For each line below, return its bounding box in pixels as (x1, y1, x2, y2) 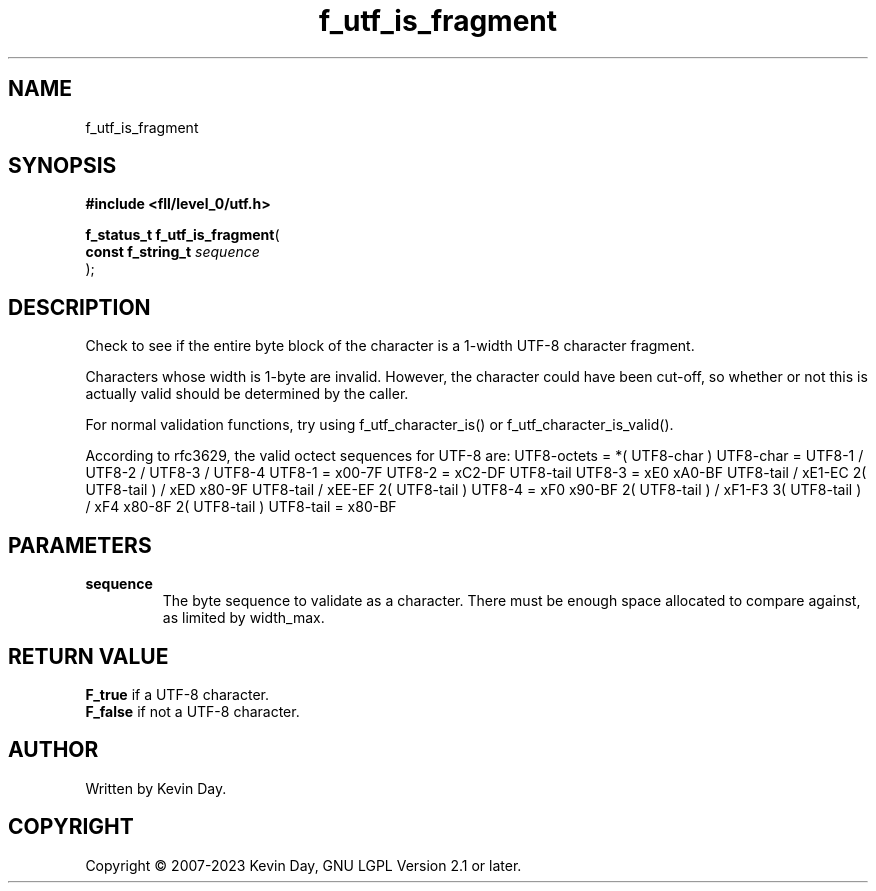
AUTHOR (8, 737, 99, 763)
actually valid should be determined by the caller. (85, 385, 409, 403)
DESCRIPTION (8, 294, 151, 320)
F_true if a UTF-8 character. (85, 685, 269, 703)
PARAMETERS (8, 532, 152, 558)
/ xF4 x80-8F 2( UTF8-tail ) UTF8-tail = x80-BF (85, 498, 397, 516)
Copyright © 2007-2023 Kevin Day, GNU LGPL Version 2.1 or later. (85, 856, 522, 874)
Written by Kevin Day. (85, 779, 227, 797)
